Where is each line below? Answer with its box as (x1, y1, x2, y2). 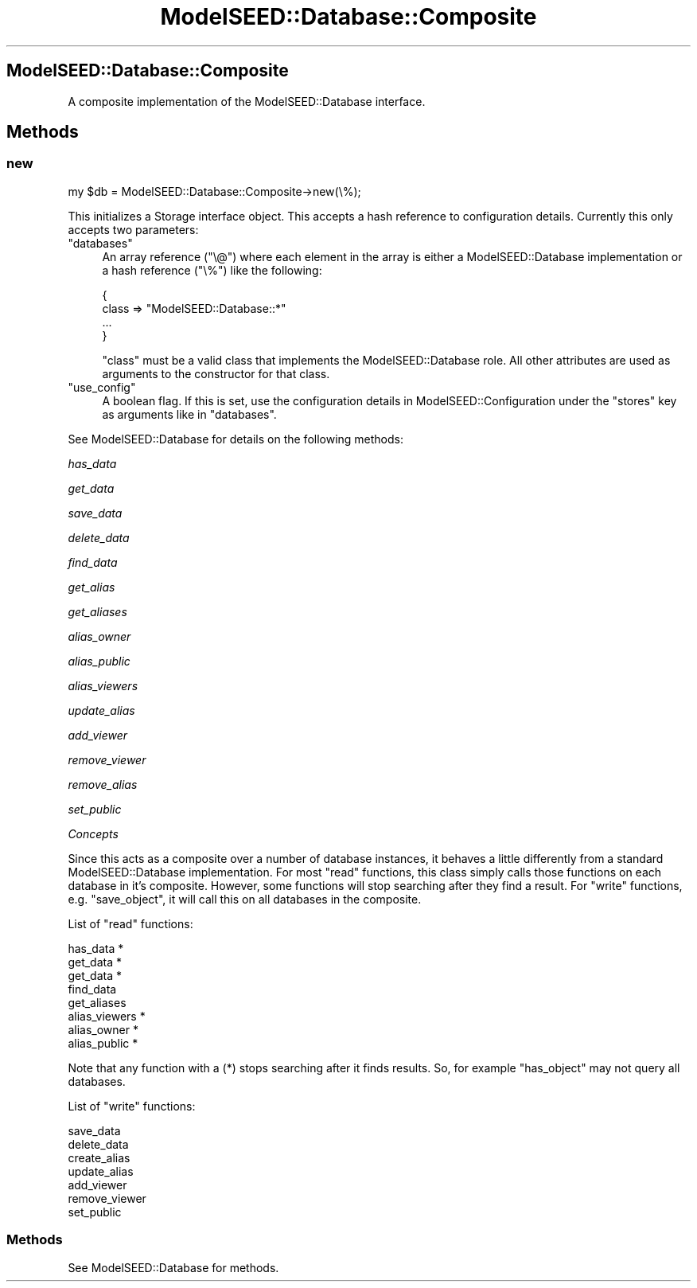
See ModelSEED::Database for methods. (68, 1260, 279, 1274)
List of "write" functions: (68, 1099, 196, 1113)
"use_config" (68, 380, 136, 394)
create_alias (68, 1150, 130, 1165)
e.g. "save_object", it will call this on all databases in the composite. (68, 892, 422, 906)
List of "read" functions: (68, 916, 193, 931)
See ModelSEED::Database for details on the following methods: (68, 431, 404, 446)
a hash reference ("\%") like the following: (102, 263, 322, 277)
